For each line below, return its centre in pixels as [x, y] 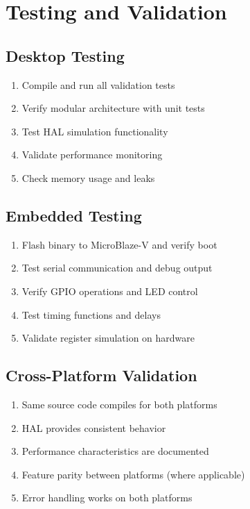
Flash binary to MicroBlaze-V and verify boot [119, 244]
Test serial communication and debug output [117, 268]
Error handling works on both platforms [107, 498]
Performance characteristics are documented [115, 451]
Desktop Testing [65, 55]
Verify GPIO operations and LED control [110, 291]
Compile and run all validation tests [98, 84]
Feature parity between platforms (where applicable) [133, 474]
